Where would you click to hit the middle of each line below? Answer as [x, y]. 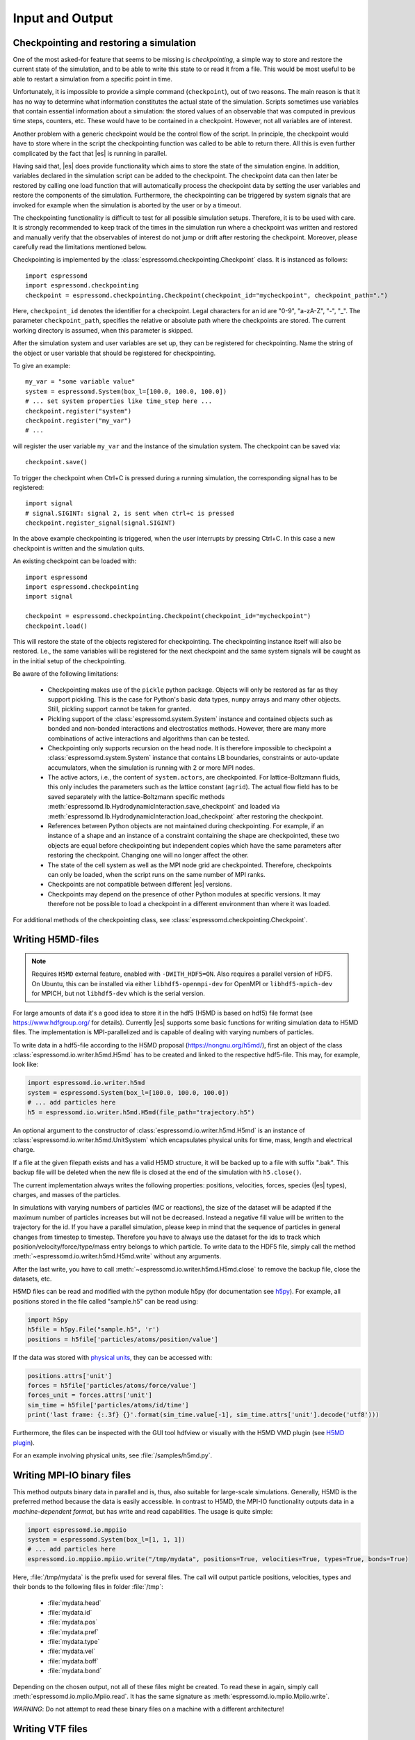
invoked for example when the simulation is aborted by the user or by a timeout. [127, 205]
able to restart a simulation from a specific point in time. [93, 79]
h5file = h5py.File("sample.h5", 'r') [93, 1330]
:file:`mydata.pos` [73, 1622]
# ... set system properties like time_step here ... [119, 401]
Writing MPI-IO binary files [72, 1475]
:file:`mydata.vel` [72, 1651]
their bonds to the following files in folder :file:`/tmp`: [88, 1587]
